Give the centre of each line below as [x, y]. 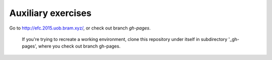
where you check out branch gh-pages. [79, 46]
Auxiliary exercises [50, 13]
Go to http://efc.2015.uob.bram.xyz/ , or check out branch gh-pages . [80, 28]
